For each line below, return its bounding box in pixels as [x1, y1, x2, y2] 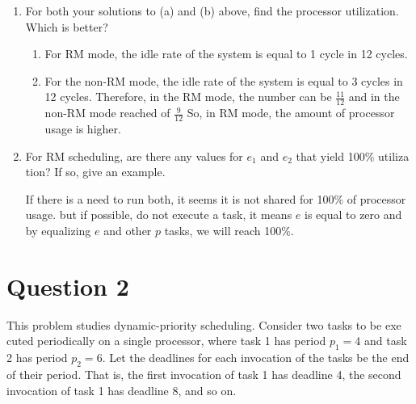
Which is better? [25, 18, 108, 35]
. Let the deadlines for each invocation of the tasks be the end [102, 349, 410, 366]
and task [364, 332, 407, 349]
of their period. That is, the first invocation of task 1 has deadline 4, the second [6, 365, 401, 382]
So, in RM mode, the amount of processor [187, 104, 395, 121]
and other [103, 222, 152, 238]
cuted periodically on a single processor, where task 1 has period [6, 332, 326, 349]
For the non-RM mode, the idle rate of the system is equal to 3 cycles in [44, 72, 403, 89]
